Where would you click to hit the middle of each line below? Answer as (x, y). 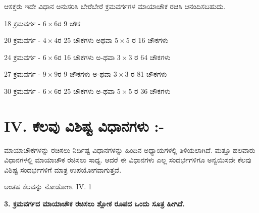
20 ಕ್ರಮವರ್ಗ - (22, 40)
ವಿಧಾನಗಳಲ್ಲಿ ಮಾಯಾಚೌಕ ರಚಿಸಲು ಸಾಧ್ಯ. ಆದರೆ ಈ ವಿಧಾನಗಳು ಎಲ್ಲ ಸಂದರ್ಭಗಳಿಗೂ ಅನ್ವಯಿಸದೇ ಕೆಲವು (128, 160)
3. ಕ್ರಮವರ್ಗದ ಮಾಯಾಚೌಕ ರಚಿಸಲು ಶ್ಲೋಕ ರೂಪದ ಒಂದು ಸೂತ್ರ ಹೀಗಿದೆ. (94, 204)
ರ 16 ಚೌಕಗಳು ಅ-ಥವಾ (86, 57)
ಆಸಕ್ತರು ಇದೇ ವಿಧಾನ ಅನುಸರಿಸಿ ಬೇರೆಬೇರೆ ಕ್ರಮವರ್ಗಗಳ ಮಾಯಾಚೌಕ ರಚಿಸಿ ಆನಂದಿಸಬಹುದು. (115, 6)
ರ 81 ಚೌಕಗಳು (149, 74)
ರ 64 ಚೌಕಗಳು (152, 57)
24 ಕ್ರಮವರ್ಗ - (22, 57)
